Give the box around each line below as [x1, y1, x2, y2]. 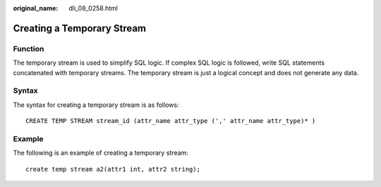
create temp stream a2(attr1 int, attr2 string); [25, 165, 201, 173]
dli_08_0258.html [68, 4, 118, 12]
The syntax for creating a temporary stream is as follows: [13, 101, 179, 109]
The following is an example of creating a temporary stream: [13, 148, 188, 157]
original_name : [13, 4, 59, 12]
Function [13, 44, 44, 53]
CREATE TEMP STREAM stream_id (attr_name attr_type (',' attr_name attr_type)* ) [25, 117, 316, 125]
